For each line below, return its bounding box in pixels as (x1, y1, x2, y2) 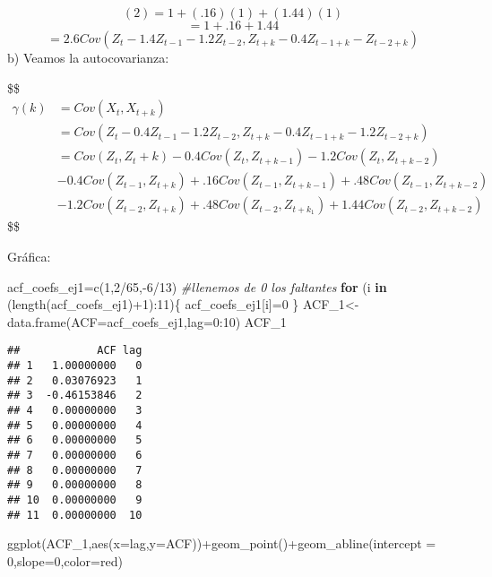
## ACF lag (7, 344, 142, 357)
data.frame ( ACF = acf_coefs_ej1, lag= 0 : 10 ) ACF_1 (7, 312, 287, 331)
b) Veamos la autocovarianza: (7, 48, 169, 66)
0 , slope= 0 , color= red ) (7, 551, 123, 570)
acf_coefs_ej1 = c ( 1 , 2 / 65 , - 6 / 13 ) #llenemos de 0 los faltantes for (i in (7, 277, 387, 296)
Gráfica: (7, 246, 51, 265)
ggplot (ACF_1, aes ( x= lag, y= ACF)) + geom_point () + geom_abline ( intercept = (7, 534, 436, 553)
